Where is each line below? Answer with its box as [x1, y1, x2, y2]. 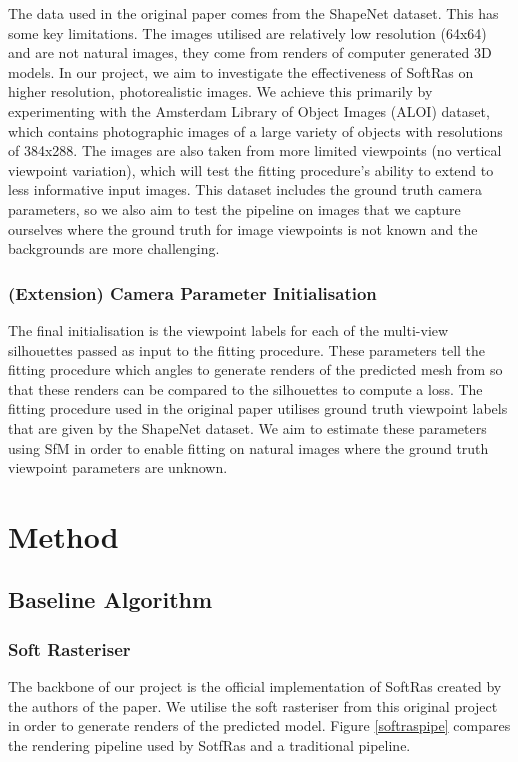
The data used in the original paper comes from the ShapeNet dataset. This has [8, 3, 499, 23]
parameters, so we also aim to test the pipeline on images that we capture [8, 198, 461, 219]
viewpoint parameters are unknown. [8, 457, 228, 478]
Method [8, 515, 119, 556]
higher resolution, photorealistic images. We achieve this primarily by [8, 81, 433, 102]
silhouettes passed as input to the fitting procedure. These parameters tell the [8, 339, 486, 360]
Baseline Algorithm [8, 584, 213, 615]
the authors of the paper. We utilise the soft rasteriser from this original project [8, 695, 498, 716]
